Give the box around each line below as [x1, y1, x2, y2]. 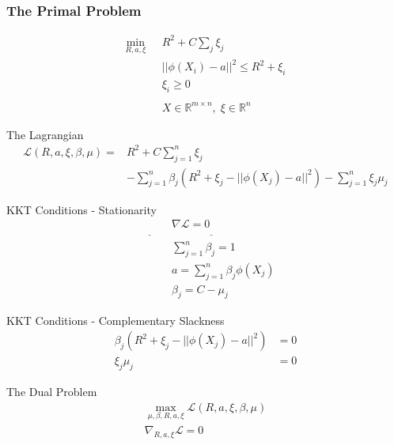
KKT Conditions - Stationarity [6, 201, 157, 217]
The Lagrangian [6, 126, 84, 142]
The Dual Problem [6, 383, 97, 399]
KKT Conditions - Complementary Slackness [6, 311, 225, 328]
